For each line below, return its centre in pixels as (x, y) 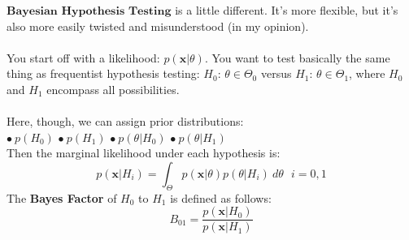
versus (276, 73)
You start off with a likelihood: (83, 57)
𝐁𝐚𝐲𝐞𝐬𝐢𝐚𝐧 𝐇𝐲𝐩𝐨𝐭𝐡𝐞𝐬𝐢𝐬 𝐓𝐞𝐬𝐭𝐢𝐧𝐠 (89, 11)
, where (367, 73)
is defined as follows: (221, 197)
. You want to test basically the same (297, 57)
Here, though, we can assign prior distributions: (125, 121)
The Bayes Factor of (62, 197)
